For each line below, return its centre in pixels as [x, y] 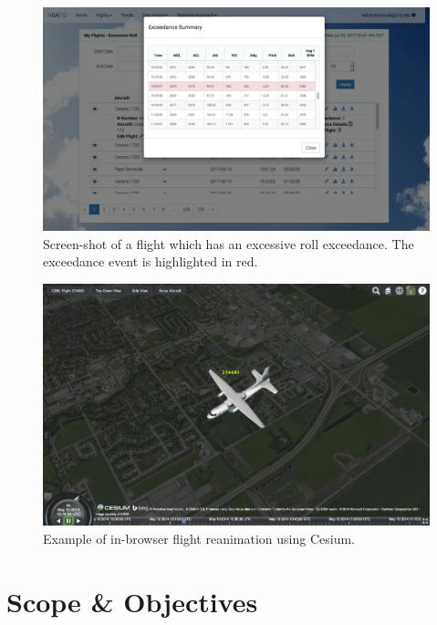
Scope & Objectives [132, 601]
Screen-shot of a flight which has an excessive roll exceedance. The [229, 243]
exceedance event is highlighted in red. [151, 261]
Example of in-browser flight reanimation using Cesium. [199, 538]
